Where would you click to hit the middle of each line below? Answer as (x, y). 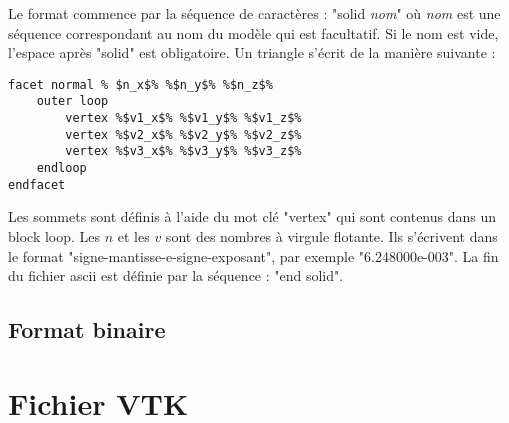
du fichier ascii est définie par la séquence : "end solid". (176, 275)
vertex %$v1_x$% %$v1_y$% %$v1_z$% (183, 118)
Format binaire (87, 329)
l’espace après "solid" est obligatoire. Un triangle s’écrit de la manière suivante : (252, 52)
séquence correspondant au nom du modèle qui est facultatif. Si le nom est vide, (253, 32)
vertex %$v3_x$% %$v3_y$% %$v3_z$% (183, 151)
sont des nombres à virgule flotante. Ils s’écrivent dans (331, 235)
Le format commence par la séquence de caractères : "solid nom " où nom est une (254, 13)
